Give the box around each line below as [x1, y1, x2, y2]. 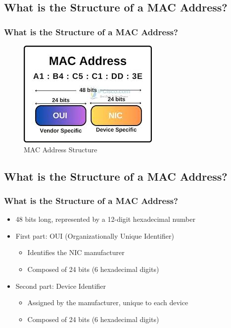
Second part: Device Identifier [15, 280, 106, 291]
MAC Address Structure [24, 144, 97, 154]
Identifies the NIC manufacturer [27, 247, 125, 258]
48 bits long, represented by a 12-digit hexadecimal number [15, 214, 195, 224]
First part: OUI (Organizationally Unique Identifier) [15, 230, 174, 241]
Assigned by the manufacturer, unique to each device [27, 297, 188, 308]
